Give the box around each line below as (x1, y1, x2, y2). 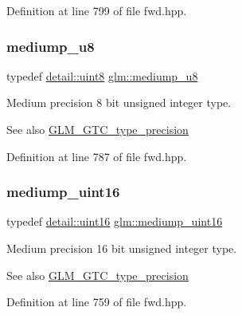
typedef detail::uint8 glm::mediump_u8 (6, 67, 198, 84)
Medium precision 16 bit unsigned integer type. (6, 240, 237, 256)
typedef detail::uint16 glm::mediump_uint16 (6, 213, 223, 230)
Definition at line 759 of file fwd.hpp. (6, 293, 187, 310)
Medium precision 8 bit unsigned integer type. (6, 94, 232, 111)
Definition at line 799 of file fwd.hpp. (6, 2, 187, 18)
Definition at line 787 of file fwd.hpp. (6, 148, 187, 164)
